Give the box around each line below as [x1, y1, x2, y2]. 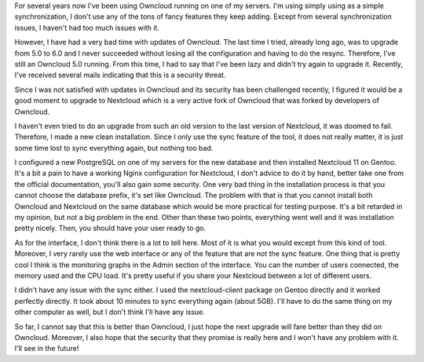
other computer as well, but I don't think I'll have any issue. [14, 307, 206, 317]
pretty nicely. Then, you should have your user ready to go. [14, 224, 207, 233]
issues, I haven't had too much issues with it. [14, 23, 160, 32]
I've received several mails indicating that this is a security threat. [14, 71, 227, 80]
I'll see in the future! [14, 344, 79, 353]
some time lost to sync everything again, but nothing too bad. [14, 143, 214, 152]
